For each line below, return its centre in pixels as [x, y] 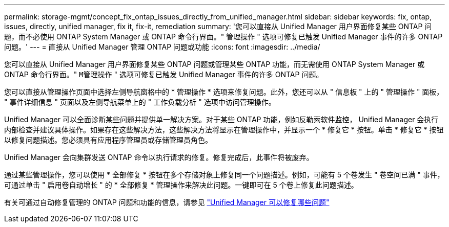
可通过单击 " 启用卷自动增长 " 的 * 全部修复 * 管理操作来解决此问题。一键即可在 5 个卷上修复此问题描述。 [181, 185]
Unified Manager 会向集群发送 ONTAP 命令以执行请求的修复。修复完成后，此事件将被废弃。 [159, 157]
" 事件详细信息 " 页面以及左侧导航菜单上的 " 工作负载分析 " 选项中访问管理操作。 [140, 102]
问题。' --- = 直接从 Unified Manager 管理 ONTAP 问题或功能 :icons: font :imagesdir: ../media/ [162, 47]
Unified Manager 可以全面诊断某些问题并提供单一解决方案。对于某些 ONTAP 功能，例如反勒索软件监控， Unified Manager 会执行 [221, 119]
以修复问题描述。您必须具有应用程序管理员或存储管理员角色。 [108, 140]
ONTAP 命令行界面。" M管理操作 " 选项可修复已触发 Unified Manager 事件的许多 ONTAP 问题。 [164, 74]
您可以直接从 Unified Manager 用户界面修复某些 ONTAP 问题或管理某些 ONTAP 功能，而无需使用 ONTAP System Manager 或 [215, 64]
